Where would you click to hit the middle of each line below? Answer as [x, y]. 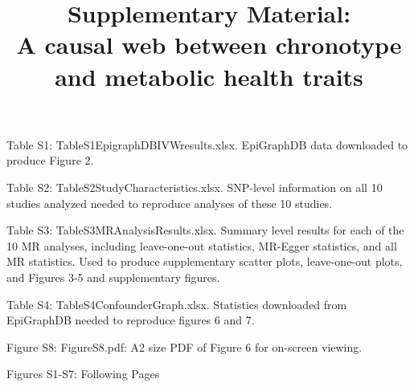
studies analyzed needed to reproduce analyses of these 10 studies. [170, 203]
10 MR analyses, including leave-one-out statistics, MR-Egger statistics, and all [202, 245]
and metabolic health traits [209, 76]
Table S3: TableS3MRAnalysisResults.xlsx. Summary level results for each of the [205, 230]
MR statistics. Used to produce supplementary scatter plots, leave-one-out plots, [205, 261]
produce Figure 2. [50, 160]
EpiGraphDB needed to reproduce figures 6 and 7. [131, 320]
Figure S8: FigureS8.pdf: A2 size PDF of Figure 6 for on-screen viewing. [184, 346]
